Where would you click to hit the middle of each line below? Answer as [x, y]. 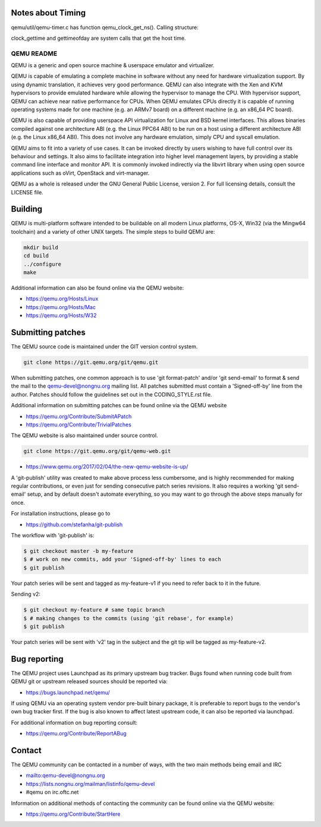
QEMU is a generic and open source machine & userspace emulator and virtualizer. [113, 65]
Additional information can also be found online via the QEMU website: [97, 288]
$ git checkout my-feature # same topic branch [94, 610]
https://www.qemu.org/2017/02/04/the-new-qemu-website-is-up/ [107, 467]
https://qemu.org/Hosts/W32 [61, 316]
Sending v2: [26, 594]
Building [27, 209]
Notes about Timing [48, 13]
